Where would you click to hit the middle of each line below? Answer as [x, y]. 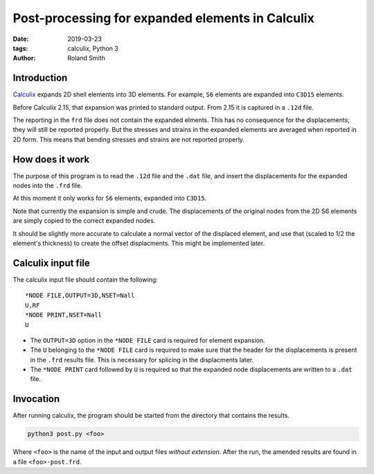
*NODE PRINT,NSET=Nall [64, 315]
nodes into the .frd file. [47, 186]
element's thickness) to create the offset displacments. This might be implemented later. [139, 244]
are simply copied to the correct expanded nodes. [84, 221]
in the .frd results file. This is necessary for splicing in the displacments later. [142, 359]
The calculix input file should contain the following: [86, 279]
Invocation [36, 399]
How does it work [51, 159]
